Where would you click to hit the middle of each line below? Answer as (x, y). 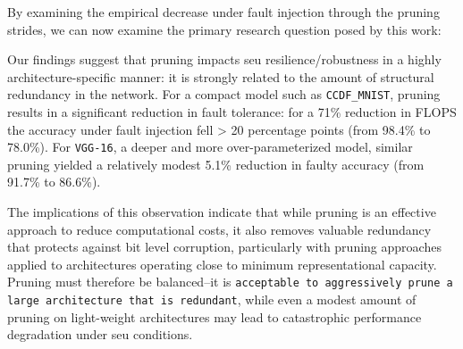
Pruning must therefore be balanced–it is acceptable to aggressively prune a (230, 282)
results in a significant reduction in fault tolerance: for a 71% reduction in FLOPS (232, 112)
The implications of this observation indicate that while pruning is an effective (222, 212)
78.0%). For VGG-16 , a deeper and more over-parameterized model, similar (210, 147)
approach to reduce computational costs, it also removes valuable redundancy (219, 229)
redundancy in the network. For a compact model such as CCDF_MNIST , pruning (224, 94)
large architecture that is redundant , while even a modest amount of (212, 299)
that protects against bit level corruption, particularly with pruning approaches (224, 247)
